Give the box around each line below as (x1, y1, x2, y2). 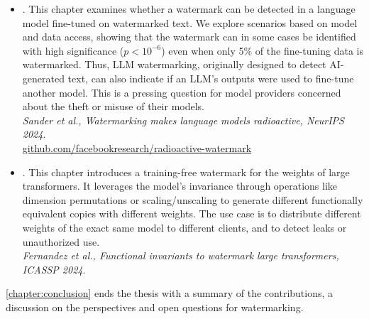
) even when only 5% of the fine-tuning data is (161, 43, 363, 58)
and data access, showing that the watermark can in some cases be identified (22, 29, 356, 44)
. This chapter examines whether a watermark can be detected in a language (22, 1, 356, 16)
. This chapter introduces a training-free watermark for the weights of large (22, 164, 350, 179)
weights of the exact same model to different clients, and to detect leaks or (22, 220, 347, 234)
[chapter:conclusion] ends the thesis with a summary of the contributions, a (6, 286, 334, 301)
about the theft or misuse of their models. (22, 99, 204, 114)
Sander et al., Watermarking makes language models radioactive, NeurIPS (22, 112, 344, 127)
